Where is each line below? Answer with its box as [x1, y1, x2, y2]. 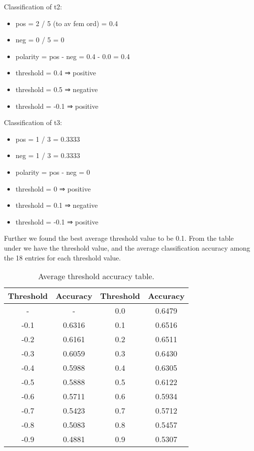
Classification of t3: [4, 117, 62, 128]
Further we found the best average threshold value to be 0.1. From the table [4, 233, 234, 243]
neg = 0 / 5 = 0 [15, 34, 64, 45]
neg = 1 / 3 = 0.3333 [15, 150, 80, 161]
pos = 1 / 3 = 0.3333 [15, 133, 80, 144]
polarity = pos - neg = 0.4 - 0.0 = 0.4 [15, 51, 130, 61]
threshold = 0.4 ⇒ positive [15, 67, 96, 78]
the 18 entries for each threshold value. [4, 252, 121, 262]
